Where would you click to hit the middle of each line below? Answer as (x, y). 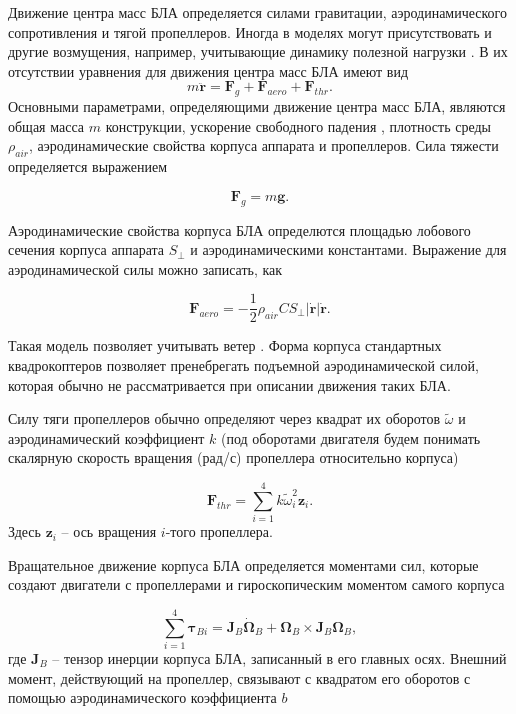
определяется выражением (88, 166)
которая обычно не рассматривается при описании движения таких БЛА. (229, 384)
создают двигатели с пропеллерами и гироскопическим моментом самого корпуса (256, 584)
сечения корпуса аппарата (86, 249)
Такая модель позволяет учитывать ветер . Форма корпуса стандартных (225, 345)
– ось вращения (109, 531)
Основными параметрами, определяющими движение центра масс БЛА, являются (257, 106)
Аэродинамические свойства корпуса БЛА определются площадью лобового (239, 229)
